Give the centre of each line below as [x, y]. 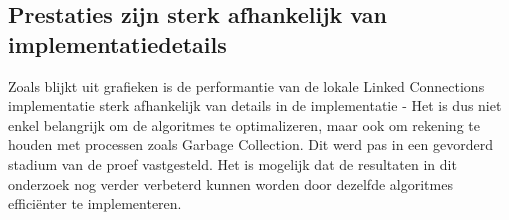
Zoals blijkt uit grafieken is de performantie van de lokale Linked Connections [246, 85]
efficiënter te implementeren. [95, 203]
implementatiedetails [117, 43]
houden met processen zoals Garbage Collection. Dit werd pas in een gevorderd [250, 144]
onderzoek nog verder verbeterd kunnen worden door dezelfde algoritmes [230, 183]
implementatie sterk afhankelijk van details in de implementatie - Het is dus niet [255, 105]
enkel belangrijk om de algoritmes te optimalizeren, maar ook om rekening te [244, 124]
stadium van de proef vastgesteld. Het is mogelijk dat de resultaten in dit [232, 163]
